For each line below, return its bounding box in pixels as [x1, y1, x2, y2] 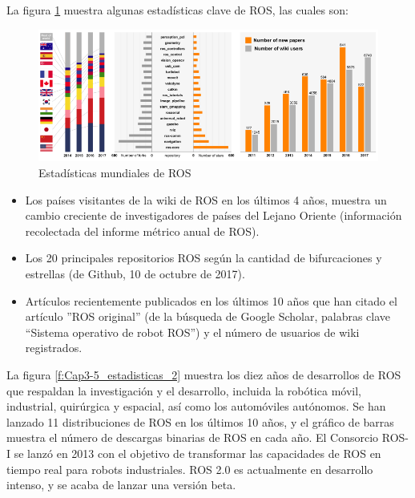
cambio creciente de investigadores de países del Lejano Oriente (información [25, 207, 402, 224]
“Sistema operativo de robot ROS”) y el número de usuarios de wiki [25, 323, 360, 340]
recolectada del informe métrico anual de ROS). [25, 222, 260, 239]
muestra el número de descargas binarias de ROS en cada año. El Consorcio [6, 429, 379, 446]
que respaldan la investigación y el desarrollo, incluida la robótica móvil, [6, 382, 361, 399]
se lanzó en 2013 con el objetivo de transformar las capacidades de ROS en [14, 444, 381, 461]
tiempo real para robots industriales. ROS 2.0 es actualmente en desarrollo [6, 460, 373, 477]
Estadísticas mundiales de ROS [38, 164, 191, 181]
